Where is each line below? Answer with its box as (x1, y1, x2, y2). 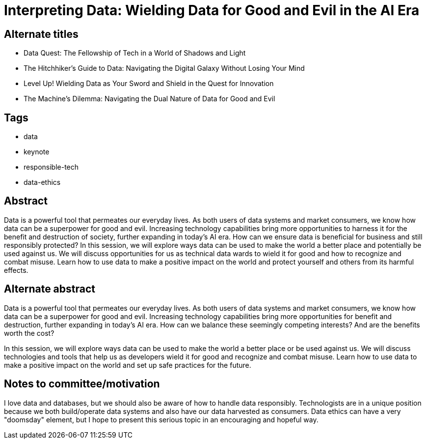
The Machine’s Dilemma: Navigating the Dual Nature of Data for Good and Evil (24, 94, 275, 103)
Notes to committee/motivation (4, 378, 160, 390)
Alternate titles (4, 28, 79, 40)
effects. (4, 266, 28, 274)
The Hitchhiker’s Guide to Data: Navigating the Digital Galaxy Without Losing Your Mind (24, 64, 305, 73)
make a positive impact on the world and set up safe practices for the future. (4, 360, 251, 369)
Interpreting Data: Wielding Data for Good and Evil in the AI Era (4, 2, 420, 19)
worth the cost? (4, 328, 54, 337)
